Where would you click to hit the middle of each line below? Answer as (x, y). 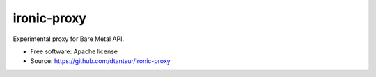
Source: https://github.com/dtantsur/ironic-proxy (100, 61)
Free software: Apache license (74, 51)
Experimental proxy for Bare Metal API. (69, 39)
